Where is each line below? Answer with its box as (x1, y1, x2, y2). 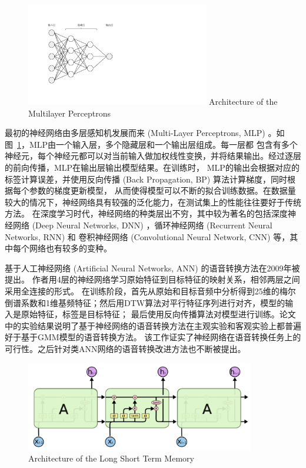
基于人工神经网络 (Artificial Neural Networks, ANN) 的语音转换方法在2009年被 (5, 261, 300, 274)
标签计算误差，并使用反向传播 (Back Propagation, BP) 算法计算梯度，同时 (5, 172, 287, 185)
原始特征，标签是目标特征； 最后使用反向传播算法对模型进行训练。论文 (21, 308, 296, 320)
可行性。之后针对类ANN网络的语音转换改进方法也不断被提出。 (5, 342, 246, 354)
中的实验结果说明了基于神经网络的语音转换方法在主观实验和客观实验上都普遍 (5, 319, 301, 331)
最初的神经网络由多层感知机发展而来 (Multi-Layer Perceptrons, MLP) (5, 127, 265, 139)
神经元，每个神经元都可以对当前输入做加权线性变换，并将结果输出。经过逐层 (5, 150, 301, 162)
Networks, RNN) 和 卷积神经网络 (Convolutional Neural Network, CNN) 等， (5, 230, 290, 243)
